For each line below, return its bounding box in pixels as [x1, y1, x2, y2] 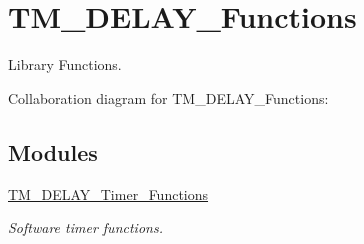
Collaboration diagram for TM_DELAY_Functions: [8, 87, 329, 108]
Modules [8, 136, 98, 167]
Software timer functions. [8, 217, 163, 238]
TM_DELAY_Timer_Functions [8, 183, 209, 204]
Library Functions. [8, 54, 122, 75]
